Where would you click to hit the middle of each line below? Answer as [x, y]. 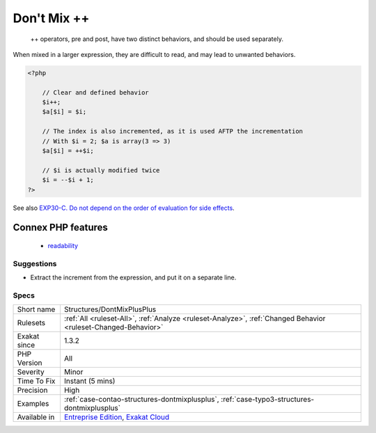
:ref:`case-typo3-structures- [267, 400]
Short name [36, 309]
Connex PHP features [60, 228]
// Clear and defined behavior [95, 92]
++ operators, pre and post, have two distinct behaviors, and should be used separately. [157, 39]
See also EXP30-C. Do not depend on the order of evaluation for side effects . [124, 208]
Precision [32, 391]
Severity [31, 372]
